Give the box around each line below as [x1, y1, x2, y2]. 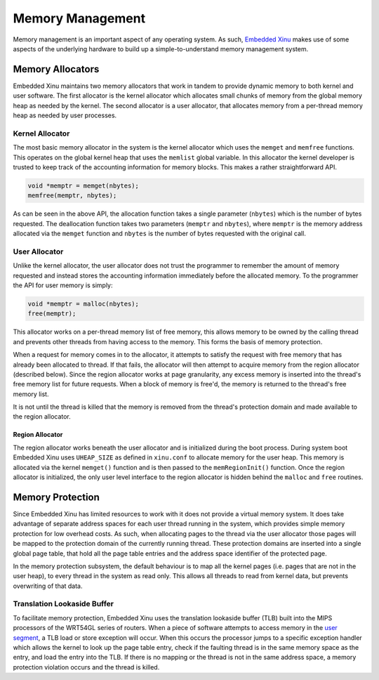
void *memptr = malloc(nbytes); [27, 299, 140, 308]
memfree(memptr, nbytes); [27, 192, 117, 200]
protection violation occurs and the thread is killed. [13, 662, 160, 671]
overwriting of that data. [13, 582, 84, 590]
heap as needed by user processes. [13, 111, 117, 119]
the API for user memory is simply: [13, 281, 113, 289]
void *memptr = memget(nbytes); [27, 181, 140, 190]
